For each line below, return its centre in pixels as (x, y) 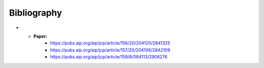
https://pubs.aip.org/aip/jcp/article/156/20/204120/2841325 (110, 43)
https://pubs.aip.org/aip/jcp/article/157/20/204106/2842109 (110, 50)
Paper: (40, 36)
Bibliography (35, 13)
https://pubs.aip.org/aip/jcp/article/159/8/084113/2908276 (109, 57)
